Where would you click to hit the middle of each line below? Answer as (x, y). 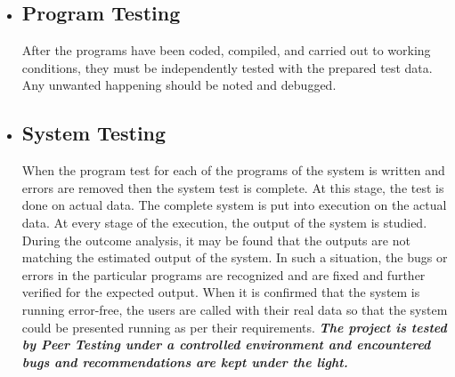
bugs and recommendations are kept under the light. (185, 361)
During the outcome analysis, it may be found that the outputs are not (216, 240)
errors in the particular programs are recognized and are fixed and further (223, 274)
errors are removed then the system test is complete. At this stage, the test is (233, 187)
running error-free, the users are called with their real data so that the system (235, 309)
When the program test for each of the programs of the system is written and (233, 170)
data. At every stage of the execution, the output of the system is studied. (224, 222)
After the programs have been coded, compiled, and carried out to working (226, 50)
